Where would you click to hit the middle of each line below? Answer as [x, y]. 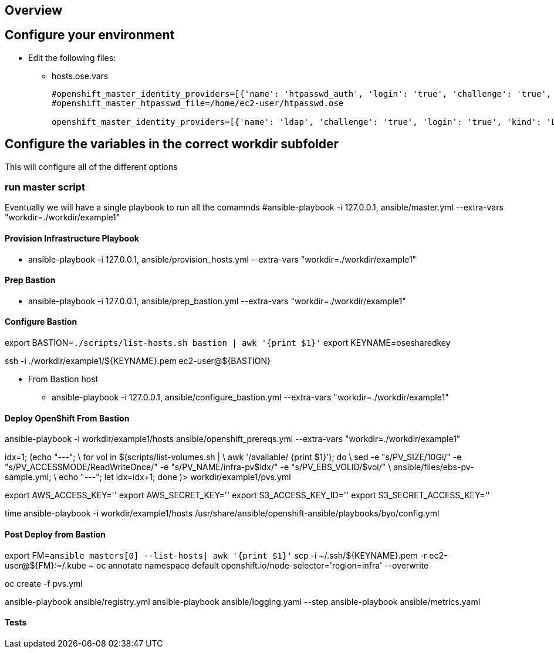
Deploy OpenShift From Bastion [67, 418]
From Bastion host [63, 379]
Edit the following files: [72, 57]
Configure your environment [90, 35]
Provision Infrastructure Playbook [72, 239]
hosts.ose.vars [80, 76]
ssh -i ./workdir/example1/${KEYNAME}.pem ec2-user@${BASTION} [138, 361]
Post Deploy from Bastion [55, 534]
